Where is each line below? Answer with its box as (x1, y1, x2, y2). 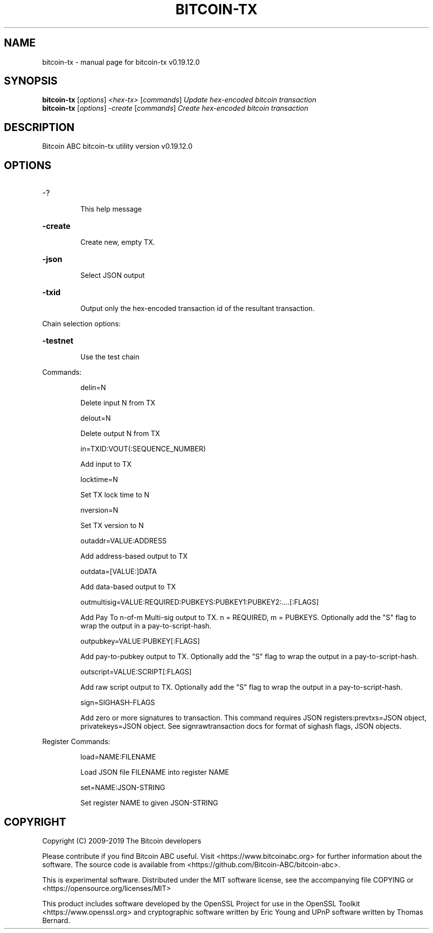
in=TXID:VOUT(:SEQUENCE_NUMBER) (80, 444, 206, 453)
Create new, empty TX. (80, 238, 155, 247)
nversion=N (80, 506, 119, 515)
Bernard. (42, 916, 70, 925)
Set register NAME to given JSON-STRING (80, 799, 218, 807)
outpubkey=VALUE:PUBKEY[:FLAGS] (80, 637, 200, 646)
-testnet (42, 336, 74, 346)
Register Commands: (42, 737, 110, 746)
